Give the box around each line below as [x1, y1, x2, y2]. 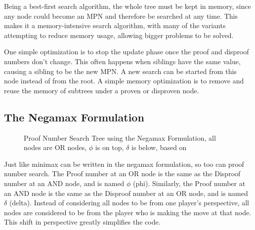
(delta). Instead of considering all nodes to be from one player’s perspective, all [9, 197, 249, 208]
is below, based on [131, 142, 187, 153]
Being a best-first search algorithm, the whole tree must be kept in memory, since [4, 1, 251, 11]
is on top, [95, 142, 124, 153]
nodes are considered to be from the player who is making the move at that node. [4, 207, 252, 217]
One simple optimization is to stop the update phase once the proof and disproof [4, 46, 249, 57]
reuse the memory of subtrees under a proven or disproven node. [4, 85, 199, 95]
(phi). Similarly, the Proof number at [133, 178, 246, 188]
